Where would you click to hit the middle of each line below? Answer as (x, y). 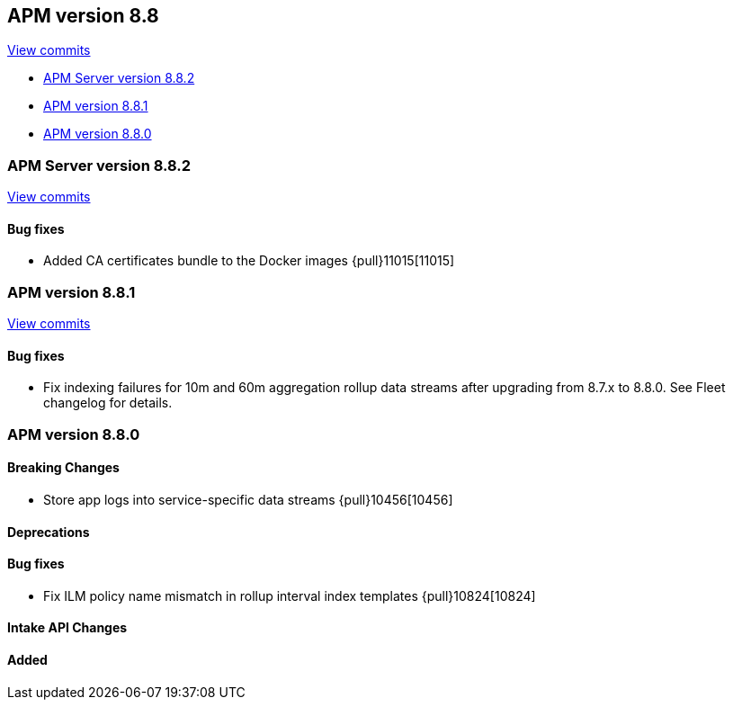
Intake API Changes (67, 628)
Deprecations (49, 532)
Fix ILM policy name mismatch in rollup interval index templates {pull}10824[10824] (290, 595)
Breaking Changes (63, 468)
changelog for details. (108, 403)
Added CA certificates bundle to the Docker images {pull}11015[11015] (249, 261)
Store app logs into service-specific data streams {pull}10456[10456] (248, 499)
